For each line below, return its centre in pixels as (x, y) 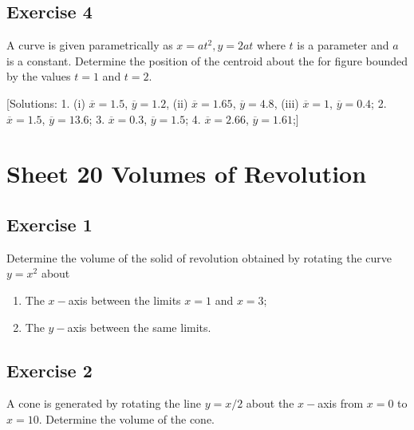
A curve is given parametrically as (90, 45)
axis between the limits (124, 300)
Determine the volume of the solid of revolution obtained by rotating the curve (199, 257)
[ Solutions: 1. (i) (46, 103)
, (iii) (286, 103)
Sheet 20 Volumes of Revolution (187, 174)
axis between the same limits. (139, 327)
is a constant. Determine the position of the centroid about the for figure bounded (207, 60)
